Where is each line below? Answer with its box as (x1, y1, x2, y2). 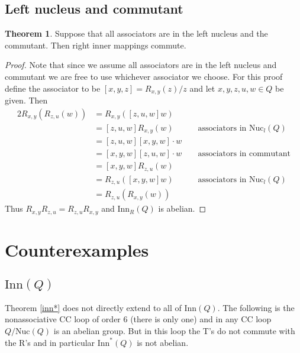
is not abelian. (137, 336, 189, 348)
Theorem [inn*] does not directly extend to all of (5, 301, 182, 313)
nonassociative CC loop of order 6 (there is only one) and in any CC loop (5, 313, 272, 325)
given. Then (5, 94, 48, 106)
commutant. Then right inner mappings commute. (5, 38, 186, 51)
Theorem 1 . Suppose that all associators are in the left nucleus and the (5, 27, 268, 40)
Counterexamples (5, 237, 149, 261)
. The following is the (217, 301, 295, 313)
